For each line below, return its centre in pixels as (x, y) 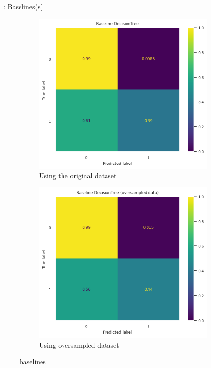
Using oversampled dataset (79, 344)
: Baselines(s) (23, 6)
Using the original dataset (78, 175)
